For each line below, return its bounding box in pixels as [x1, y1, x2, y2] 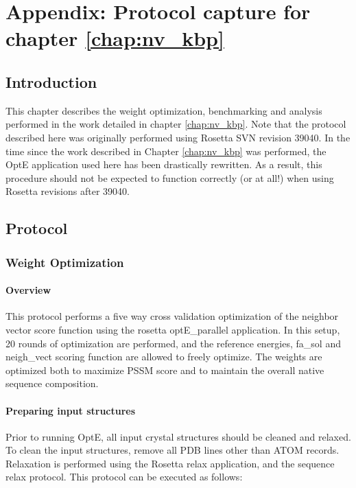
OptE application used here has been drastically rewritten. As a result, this [5, 157, 322, 172]
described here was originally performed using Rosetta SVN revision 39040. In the [5, 130, 351, 144]
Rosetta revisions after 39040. [5, 184, 130, 198]
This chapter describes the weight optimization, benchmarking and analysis [5, 103, 322, 117]
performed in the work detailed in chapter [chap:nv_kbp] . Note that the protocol [5, 117, 346, 131]
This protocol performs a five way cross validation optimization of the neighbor [5, 309, 339, 323]
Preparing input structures [5, 403, 136, 417]
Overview [5, 283, 51, 297]
